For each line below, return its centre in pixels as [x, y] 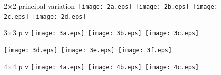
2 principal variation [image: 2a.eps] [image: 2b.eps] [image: [115, 6]
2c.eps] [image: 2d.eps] [45, 17]
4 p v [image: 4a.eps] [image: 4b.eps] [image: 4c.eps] [106, 66]
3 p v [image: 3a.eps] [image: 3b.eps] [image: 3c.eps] [106, 33]
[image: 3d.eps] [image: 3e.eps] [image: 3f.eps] [88, 50]
